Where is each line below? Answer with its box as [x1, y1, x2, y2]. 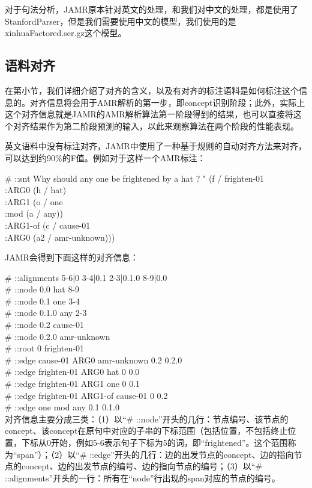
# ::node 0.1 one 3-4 [5, 294, 80, 307]
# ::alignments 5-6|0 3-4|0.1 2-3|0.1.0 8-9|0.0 [5, 271, 167, 283]
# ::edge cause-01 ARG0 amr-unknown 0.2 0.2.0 [5, 353, 182, 366]
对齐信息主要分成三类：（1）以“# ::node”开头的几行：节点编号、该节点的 [5, 412, 289, 425]
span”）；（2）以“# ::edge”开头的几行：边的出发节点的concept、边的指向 [17, 448, 294, 460]
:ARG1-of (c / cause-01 [5, 218, 91, 231]
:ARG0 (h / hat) [5, 184, 67, 196]
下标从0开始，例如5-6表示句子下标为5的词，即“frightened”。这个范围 [21, 436, 288, 449]
